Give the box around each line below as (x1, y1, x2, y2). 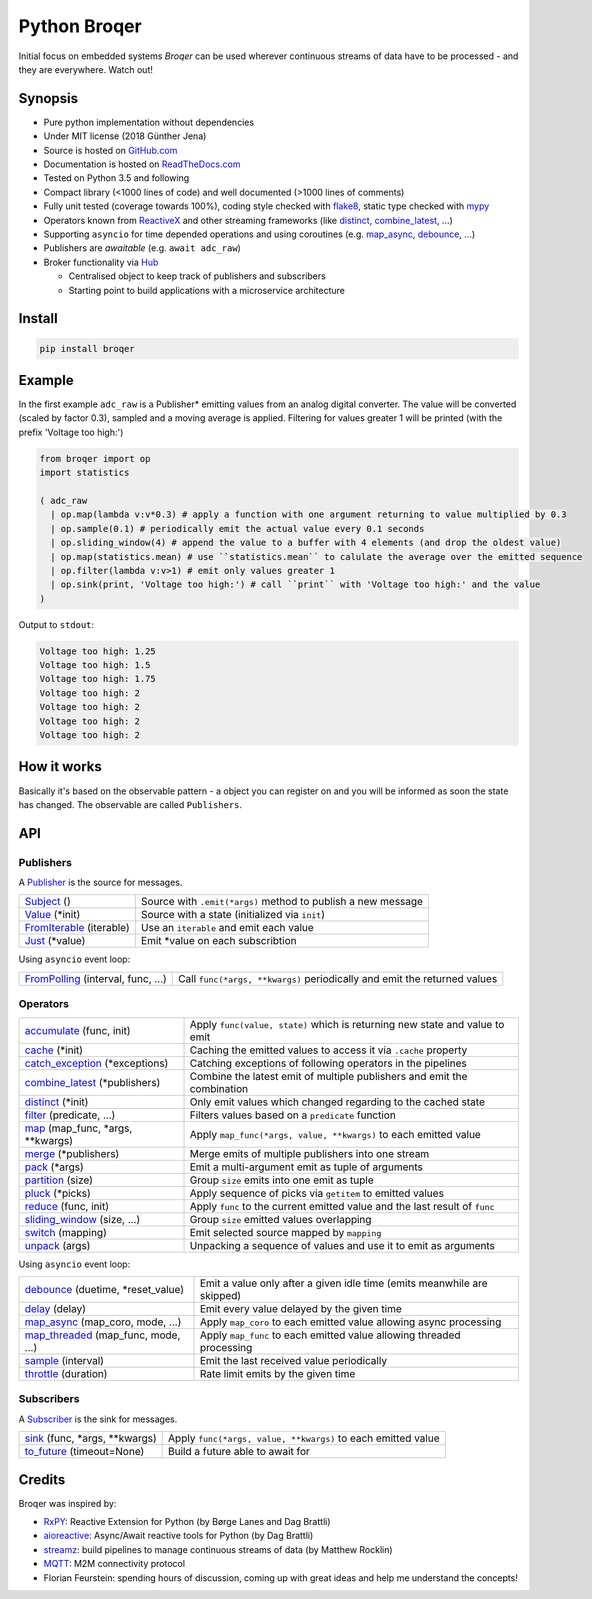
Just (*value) (24, 934, 86, 948)
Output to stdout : (18, 618, 95, 630)
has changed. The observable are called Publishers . (18, 798, 243, 810)
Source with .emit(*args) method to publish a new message (140, 895, 424, 909)
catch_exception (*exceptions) (24, 1056, 169, 1070)
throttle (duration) (24, 1366, 108, 1380)
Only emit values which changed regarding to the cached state (189, 1095, 485, 1109)
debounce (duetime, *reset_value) (24, 1282, 185, 1296)
